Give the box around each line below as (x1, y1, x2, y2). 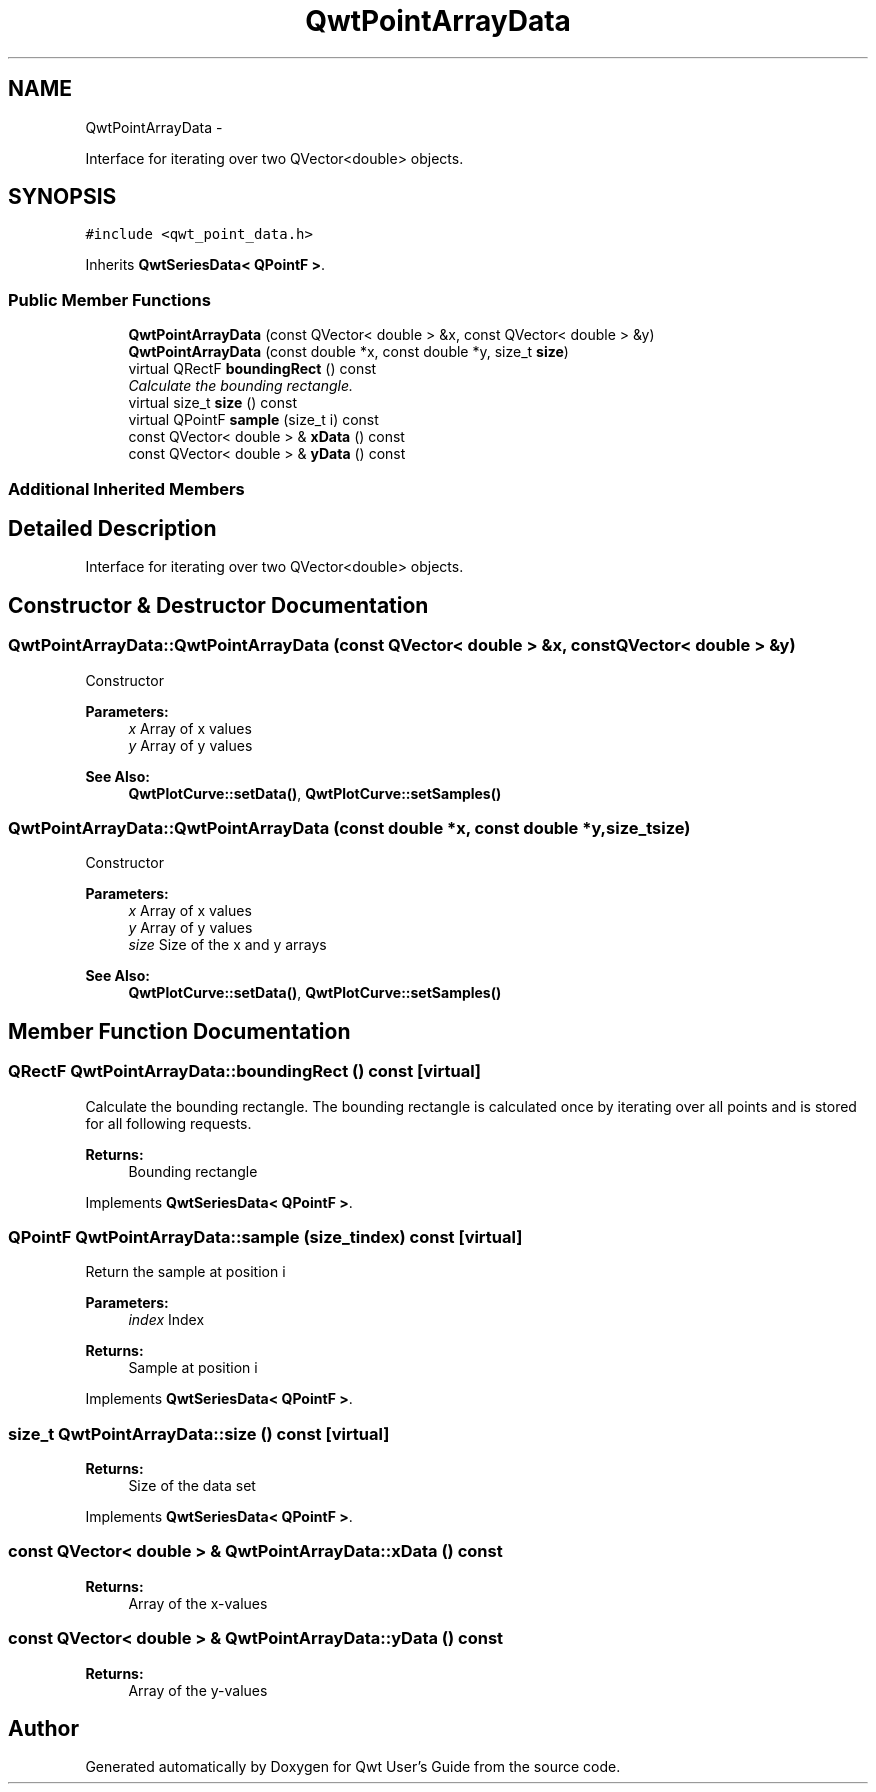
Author (8, 1716, 79, 1742)
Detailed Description (8, 515, 217, 541)
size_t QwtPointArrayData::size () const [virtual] (8, 1423, 390, 1444)
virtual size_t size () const (128, 394, 298, 412)
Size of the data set (128, 1477, 256, 1495)
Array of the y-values (128, 1681, 268, 1699)
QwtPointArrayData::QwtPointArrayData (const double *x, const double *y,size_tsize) (8, 818, 691, 838)
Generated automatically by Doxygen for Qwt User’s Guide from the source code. (85, 1758, 621, 1776)
